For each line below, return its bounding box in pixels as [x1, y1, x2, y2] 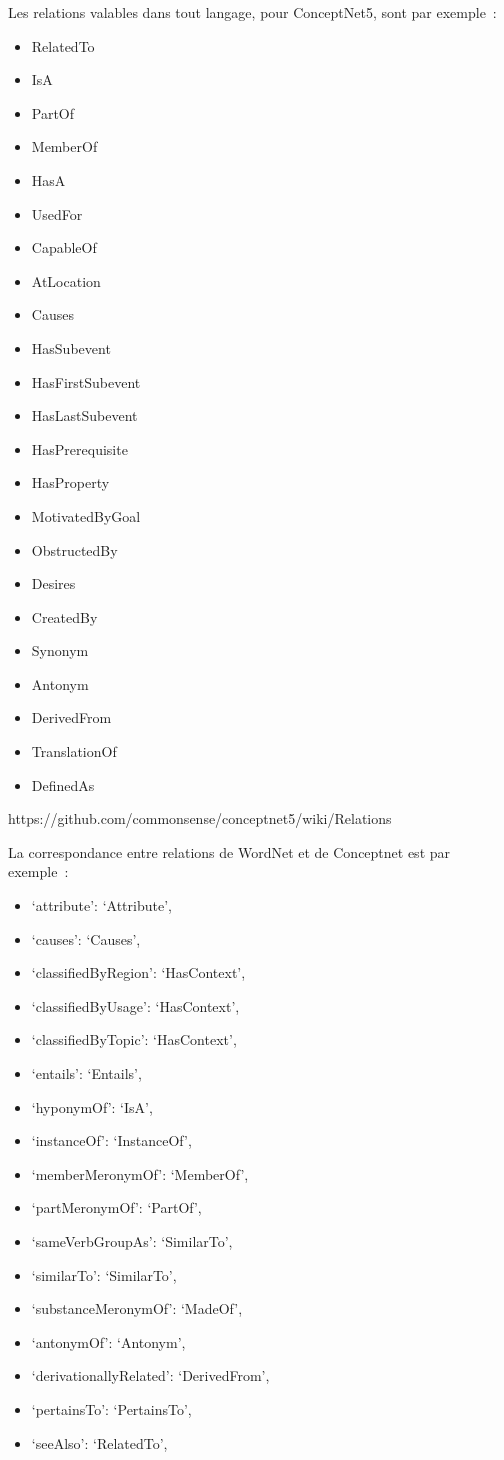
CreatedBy [31, 606, 98, 627]
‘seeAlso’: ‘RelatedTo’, [31, 1432, 168, 1453]
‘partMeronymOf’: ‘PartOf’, [31, 1197, 202, 1218]
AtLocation [31, 270, 101, 291]
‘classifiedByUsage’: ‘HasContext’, [31, 995, 240, 1016]
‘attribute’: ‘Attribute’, [31, 895, 172, 916]
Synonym [31, 640, 89, 661]
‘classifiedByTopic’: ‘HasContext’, [31, 1029, 237, 1050]
